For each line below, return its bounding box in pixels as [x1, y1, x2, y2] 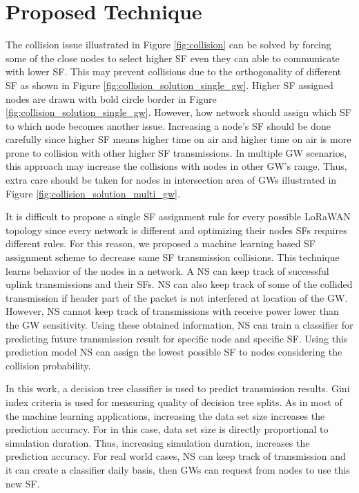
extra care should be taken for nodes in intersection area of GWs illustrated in [6, 173, 337, 187]
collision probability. [6, 358, 91, 372]
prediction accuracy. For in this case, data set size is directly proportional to [6, 422, 329, 436]
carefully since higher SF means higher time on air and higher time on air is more [6, 132, 351, 146]
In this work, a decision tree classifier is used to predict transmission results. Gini [6, 381, 350, 396]
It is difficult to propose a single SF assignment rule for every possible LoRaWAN [6, 209, 351, 224]
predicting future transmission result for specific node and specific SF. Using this [6, 331, 348, 345]
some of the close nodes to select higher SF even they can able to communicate [6, 50, 340, 65]
